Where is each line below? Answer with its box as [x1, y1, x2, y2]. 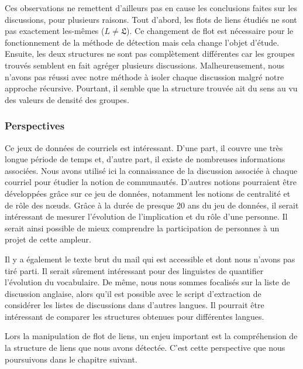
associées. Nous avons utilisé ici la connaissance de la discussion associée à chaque [5, 164, 298, 176]
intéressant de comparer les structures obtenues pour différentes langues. [5, 310, 264, 322]
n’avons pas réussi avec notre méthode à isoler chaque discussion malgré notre [5, 70, 284, 83]
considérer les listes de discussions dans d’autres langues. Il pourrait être [5, 299, 264, 311]
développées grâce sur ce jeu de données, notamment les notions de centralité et [5, 187, 291, 199]
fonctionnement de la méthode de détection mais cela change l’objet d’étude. [5, 36, 280, 48]
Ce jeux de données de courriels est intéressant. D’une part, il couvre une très [5, 141, 283, 153]
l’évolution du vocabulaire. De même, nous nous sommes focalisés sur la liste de [5, 276, 290, 288]
